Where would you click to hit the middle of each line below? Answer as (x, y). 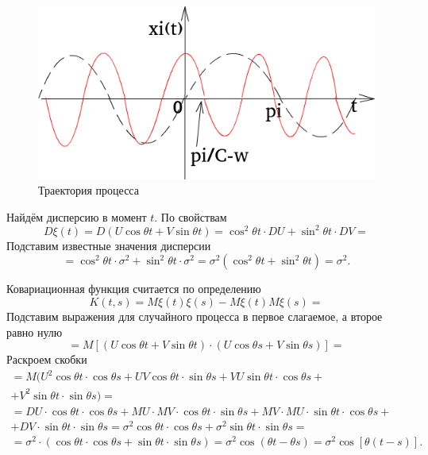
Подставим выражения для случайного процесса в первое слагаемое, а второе (195, 316)
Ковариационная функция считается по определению (134, 289)
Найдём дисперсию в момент (77, 216)
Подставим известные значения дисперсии (109, 245)
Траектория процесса (89, 190)
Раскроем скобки (47, 359)
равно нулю (35, 332)
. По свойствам (191, 216)
